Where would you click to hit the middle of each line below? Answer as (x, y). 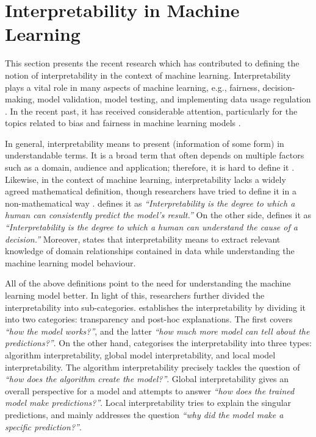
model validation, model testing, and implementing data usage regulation (174, 99)
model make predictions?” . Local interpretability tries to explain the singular (148, 403)
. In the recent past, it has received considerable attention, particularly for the (151, 111)
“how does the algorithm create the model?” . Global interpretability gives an (147, 379)
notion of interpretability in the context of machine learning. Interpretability (148, 75)
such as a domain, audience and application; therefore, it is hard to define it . (150, 167)
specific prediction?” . (43, 426)
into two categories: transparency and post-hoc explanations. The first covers (149, 319)
